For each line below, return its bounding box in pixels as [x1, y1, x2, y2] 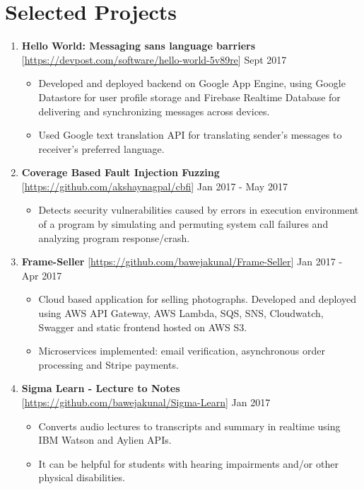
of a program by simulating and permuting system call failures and [38, 217, 329, 231]
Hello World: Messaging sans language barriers [21, 38, 255, 53]
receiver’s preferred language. [38, 141, 165, 156]
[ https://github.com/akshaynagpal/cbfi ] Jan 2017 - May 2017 [21, 178, 288, 193]
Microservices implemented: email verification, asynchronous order [38, 343, 325, 358]
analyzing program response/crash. [38, 230, 190, 245]
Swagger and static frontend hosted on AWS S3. [38, 319, 247, 334]
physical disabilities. [38, 470, 125, 485]
